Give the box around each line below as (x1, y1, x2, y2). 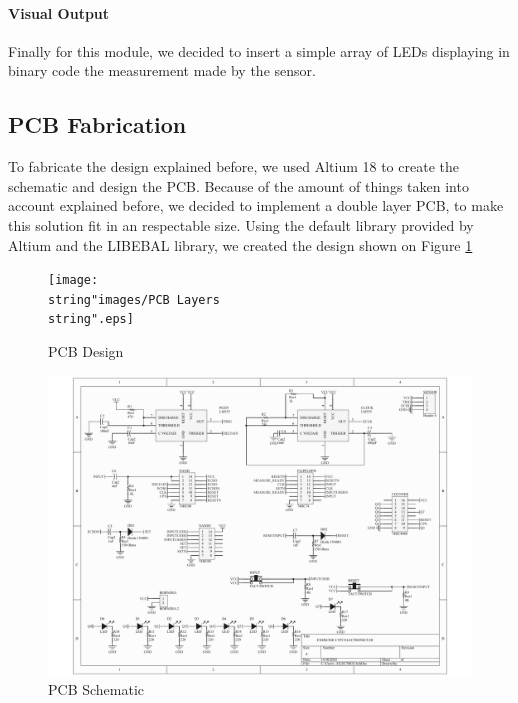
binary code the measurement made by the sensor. (8, 60, 316, 81)
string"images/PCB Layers (48, 292, 220, 307)
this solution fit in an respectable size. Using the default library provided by (8, 214, 474, 235)
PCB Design (48, 341, 124, 362)
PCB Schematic (48, 679, 145, 700)
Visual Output (8, 2, 110, 23)
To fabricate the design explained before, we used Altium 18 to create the (8, 156, 459, 177)
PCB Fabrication (8, 109, 187, 140)
